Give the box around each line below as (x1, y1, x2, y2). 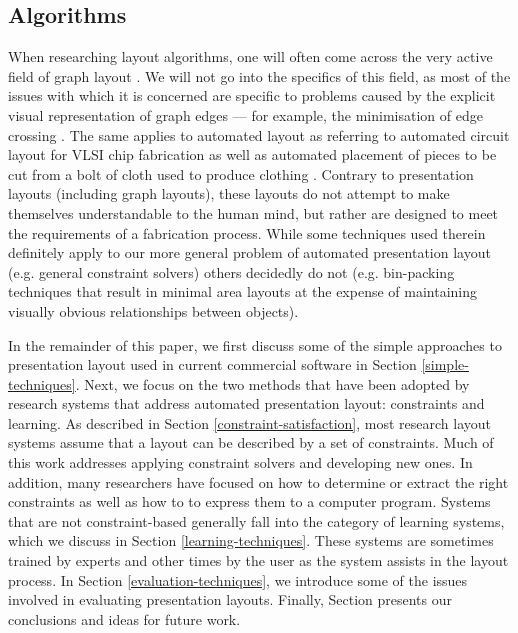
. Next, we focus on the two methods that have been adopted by (75, 373, 470, 394)
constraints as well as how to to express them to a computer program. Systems (8, 491, 491, 512)
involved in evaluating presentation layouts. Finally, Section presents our (8, 589, 453, 610)
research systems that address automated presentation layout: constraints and (8, 393, 485, 414)
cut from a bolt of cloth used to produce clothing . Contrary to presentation (8, 163, 474, 184)
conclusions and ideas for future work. (8, 608, 241, 629)
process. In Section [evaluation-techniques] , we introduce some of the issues (8, 569, 468, 590)
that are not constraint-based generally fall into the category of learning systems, (8, 510, 505, 531)
